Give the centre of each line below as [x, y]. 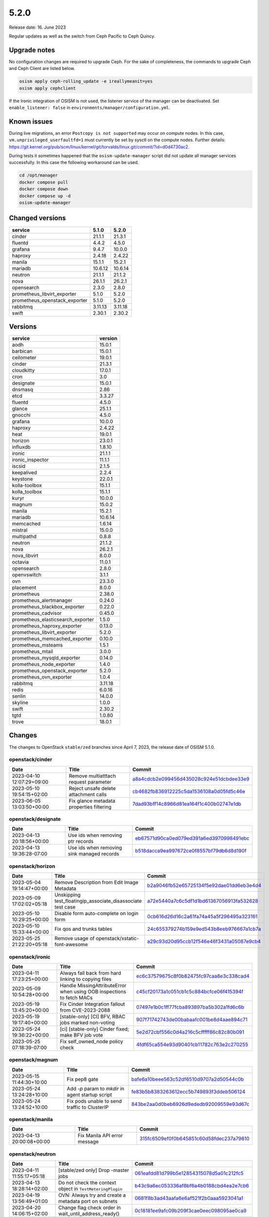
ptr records [81, 841]
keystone [23, 479]
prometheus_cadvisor [37, 613]
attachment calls [88, 794]
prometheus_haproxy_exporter [47, 626]
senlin [19, 696]
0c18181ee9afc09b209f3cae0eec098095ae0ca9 [190, 1211]
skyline [20, 702]
